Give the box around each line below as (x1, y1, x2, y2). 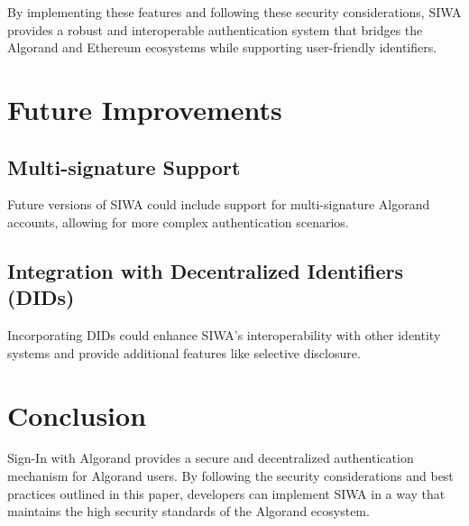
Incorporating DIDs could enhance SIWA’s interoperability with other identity (7, 326, 441, 345)
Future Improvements (7, 90, 282, 127)
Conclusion (7, 396, 147, 433)
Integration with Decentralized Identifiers (7, 256, 404, 284)
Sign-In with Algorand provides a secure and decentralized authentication (7, 448, 414, 467)
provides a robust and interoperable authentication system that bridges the (7, 20, 423, 39)
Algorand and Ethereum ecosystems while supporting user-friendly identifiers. (7, 38, 437, 57)
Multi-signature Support (7, 152, 241, 180)
